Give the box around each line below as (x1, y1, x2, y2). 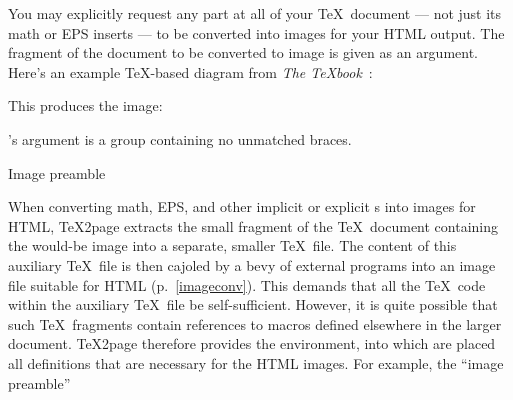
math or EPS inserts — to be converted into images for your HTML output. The (8, 22, 505, 43)
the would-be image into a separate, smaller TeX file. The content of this (8, 235, 457, 256)
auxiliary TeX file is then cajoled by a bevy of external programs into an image (8, 254, 496, 275)
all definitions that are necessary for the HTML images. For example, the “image (8, 352, 504, 373)
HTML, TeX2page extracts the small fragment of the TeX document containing (8, 215, 499, 236)
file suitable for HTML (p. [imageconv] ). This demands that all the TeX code (8, 274, 486, 295)
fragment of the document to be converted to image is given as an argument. (8, 42, 479, 63)
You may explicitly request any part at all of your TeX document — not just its (8, 3, 502, 23)
